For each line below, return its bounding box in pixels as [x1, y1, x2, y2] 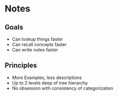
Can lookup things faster [12, 36, 63, 42]
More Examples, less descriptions [12, 74, 82, 80]
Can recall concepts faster [12, 41, 67, 47]
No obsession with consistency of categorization [12, 85, 113, 91]
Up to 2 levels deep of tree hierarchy [12, 79, 88, 85]
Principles [5, 61, 37, 70]
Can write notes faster [12, 47, 58, 52]
